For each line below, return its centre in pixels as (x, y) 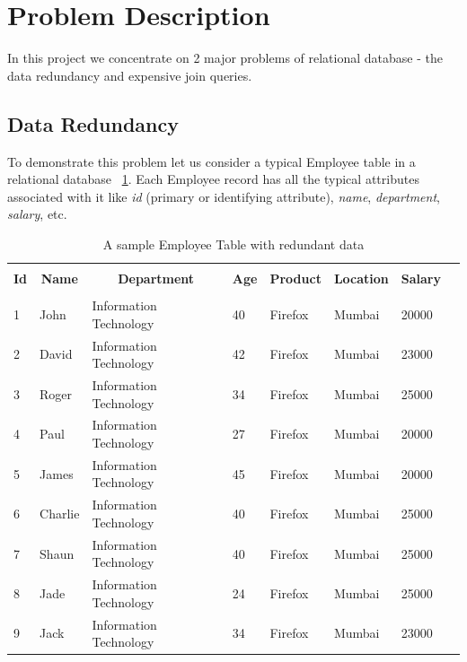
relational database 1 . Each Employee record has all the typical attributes (213, 179)
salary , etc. (37, 214)
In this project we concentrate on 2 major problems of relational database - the (225, 58)
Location (361, 278)
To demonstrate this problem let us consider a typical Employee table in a (211, 161)
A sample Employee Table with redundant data (233, 244)
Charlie (60, 514)
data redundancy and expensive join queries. (130, 75)
